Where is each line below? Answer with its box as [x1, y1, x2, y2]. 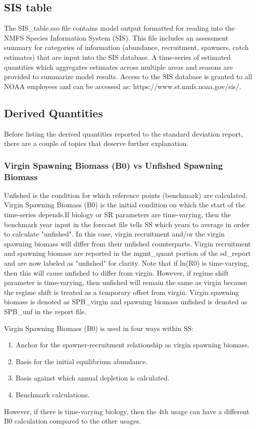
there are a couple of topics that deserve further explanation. [4, 138, 189, 148]
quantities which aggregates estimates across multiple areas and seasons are [4, 61, 233, 72]
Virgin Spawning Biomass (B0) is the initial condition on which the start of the [4, 199, 245, 210]
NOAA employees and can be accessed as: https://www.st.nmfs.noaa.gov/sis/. [4, 81, 241, 91]
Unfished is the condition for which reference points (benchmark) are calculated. [4, 190, 248, 200]
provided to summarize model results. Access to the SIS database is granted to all [4, 71, 253, 82]
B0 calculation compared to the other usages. [4, 416, 141, 426]
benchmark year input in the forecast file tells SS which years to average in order [4, 219, 250, 229]
